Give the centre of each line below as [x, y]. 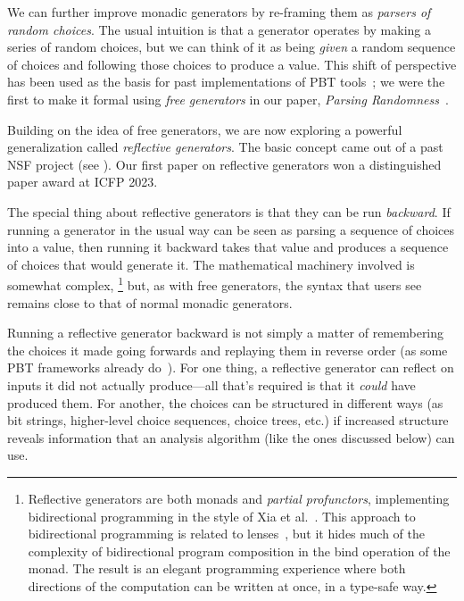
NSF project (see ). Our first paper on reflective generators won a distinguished [224, 164]
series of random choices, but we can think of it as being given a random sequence [232, 47]
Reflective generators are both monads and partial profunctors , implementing [239, 498]
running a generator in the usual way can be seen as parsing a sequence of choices [231, 229]
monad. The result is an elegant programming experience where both [217, 568]
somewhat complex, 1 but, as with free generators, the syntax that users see [215, 284]
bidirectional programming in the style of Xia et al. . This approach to [222, 516]
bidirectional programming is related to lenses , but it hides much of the [227, 534]
